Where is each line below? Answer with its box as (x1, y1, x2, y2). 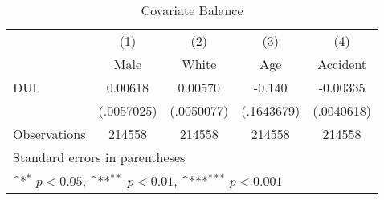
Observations (13, 124, 86, 143)
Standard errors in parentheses (13, 148, 186, 166)
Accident (317, 55, 367, 73)
